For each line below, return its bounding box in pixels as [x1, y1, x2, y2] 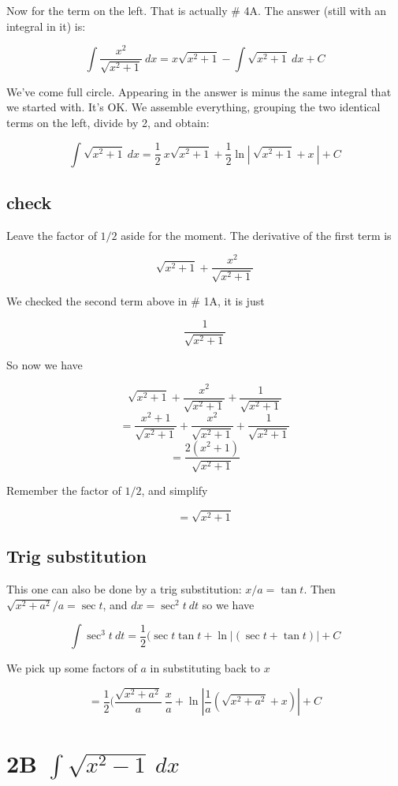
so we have [202, 596, 255, 612]
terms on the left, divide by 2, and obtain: [6, 114, 210, 130]
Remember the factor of [6, 481, 121, 498]
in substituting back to [150, 660, 260, 676]
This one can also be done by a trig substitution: [6, 581, 242, 597]
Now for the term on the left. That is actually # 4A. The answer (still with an [6, 2, 387, 18]
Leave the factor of [6, 226, 97, 243]
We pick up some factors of [6, 660, 137, 676]
